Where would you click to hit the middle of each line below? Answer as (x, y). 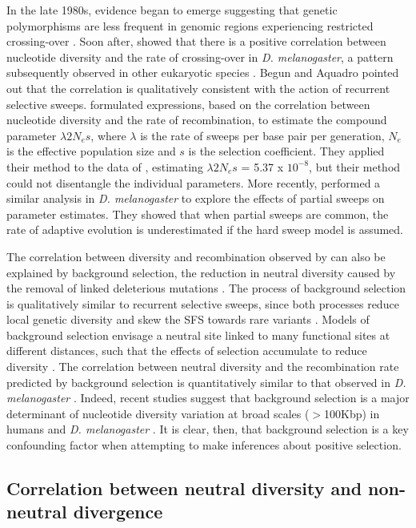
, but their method (355, 166)
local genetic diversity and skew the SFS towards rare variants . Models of (188, 319)
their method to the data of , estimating (105, 166)
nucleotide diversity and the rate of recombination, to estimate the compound (197, 120)
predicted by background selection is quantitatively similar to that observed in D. (206, 382)
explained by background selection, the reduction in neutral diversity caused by (201, 272)
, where (108, 135)
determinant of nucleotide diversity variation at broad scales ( (158, 413)
